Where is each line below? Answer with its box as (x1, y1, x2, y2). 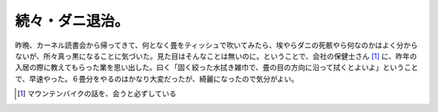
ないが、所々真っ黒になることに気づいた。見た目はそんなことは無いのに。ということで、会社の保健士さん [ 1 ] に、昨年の (15, 51, 418, 60)
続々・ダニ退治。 (15, 12, 130, 30)
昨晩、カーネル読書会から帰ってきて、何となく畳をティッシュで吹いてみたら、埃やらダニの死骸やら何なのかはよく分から (15, 40, 418, 50)
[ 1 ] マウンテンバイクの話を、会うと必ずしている (17, 89, 177, 98)
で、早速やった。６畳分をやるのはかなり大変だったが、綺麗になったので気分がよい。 (15, 73, 299, 84)
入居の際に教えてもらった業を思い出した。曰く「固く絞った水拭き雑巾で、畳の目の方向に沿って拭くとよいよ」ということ (15, 63, 419, 73)
